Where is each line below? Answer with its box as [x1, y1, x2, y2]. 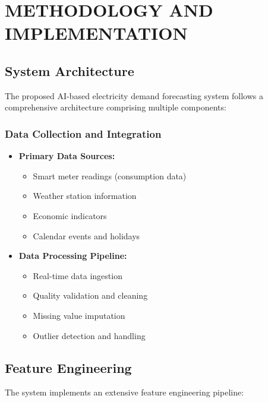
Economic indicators [33, 209, 107, 221]
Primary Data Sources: [18, 150, 115, 162]
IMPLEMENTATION [5, 21, 188, 45]
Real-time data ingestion [33, 269, 122, 281]
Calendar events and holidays [33, 229, 140, 242]
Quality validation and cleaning [33, 289, 148, 302]
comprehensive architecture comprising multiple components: [5, 101, 226, 113]
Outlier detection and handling [33, 329, 146, 341]
